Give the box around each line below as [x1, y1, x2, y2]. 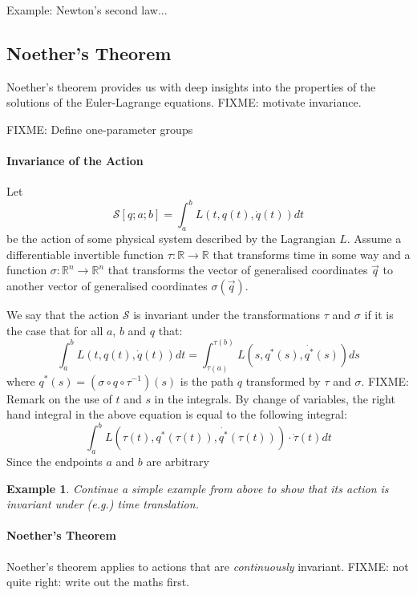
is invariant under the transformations [133, 306, 321, 323]
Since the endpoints [6, 453, 103, 470]
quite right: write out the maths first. [6, 573, 190, 590]
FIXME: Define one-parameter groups [6, 120, 193, 137]
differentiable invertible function [6, 245, 164, 262]
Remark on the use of [6, 390, 112, 407]
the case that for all [6, 322, 103, 338]
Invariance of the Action [6, 152, 144, 169]
